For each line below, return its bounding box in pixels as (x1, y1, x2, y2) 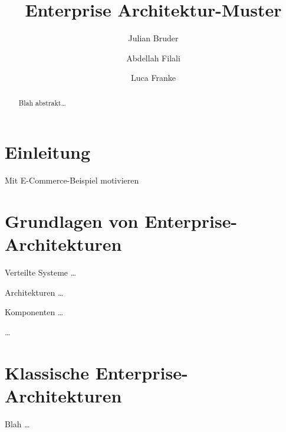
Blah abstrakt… (18, 97, 66, 107)
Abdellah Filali (126, 51, 180, 64)
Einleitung (5, 140, 91, 164)
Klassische (5, 360, 89, 384)
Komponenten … (5, 306, 64, 318)
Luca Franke (131, 71, 176, 84)
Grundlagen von (5, 209, 139, 233)
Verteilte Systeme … (5, 266, 77, 279)
